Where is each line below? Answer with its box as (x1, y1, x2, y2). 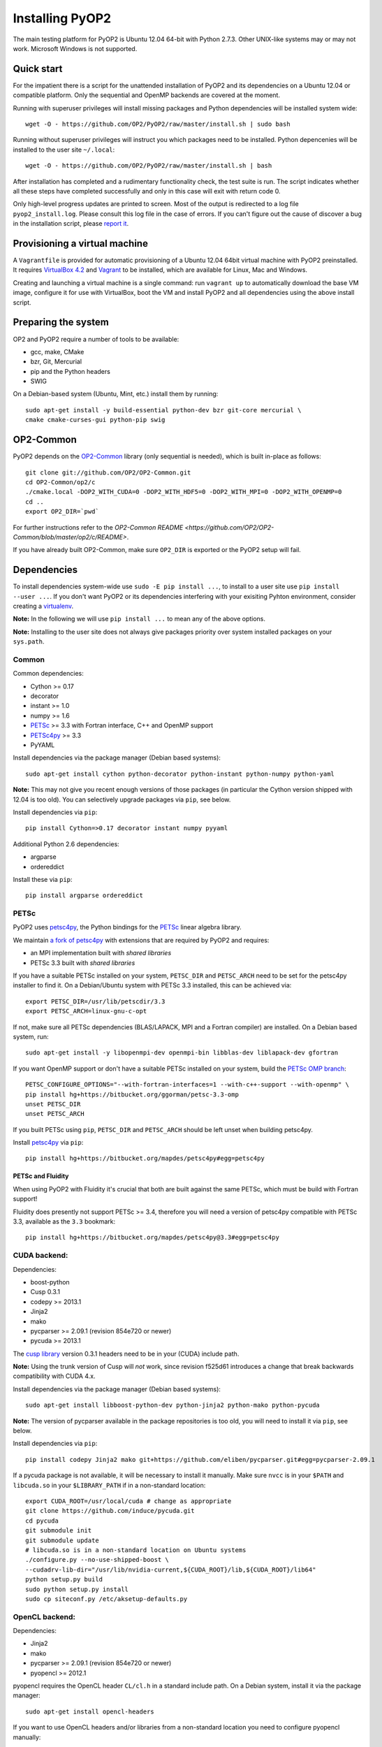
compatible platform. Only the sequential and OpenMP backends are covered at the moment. (13, 91, 281, 99)
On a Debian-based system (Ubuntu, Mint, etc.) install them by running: (13, 390, 219, 398)
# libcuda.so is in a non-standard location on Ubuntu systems (25, 1546, 247, 1554)
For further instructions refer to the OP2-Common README (13, 523, 184, 531)
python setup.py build (25, 1576, 103, 1583)
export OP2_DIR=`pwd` (25, 507, 99, 516)
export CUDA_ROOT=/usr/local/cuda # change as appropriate (25, 1498, 232, 1505)
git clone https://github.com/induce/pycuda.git (25, 1507, 195, 1515)
